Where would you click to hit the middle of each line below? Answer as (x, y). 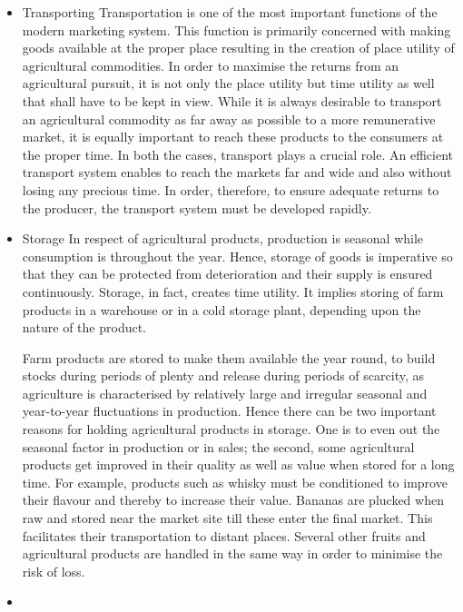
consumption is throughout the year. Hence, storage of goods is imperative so (237, 256)
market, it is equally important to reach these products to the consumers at (233, 137)
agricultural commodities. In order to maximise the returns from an (211, 65)
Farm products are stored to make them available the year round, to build (229, 357)
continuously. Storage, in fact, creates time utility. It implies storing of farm (233, 291)
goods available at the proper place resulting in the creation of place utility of (238, 48)
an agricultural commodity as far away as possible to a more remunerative (229, 118)
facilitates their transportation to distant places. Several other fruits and (224, 535)
